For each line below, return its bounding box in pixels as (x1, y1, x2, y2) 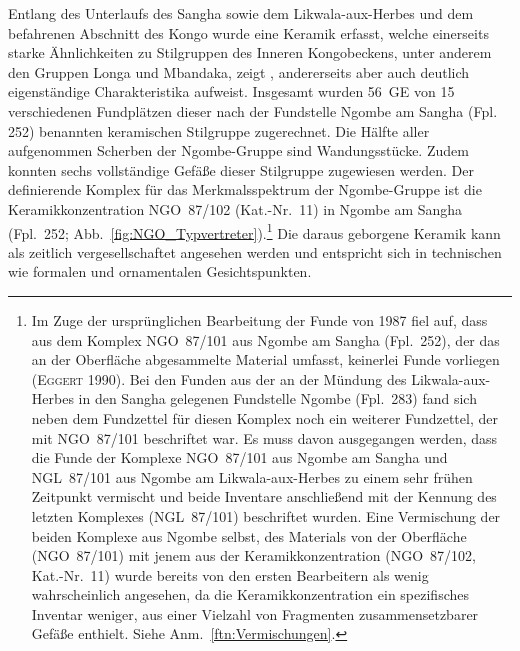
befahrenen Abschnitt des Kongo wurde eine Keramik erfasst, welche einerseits (8, 22, 489, 43)
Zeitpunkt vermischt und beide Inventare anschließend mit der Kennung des (31, 486, 497, 507)
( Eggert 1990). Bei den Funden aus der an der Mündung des (31, 368, 407, 389)
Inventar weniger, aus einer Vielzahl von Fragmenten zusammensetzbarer (31, 603, 479, 624)
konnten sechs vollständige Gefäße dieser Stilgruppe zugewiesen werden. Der (8, 159, 474, 180)
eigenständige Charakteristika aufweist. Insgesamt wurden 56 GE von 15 (8, 81, 455, 102)
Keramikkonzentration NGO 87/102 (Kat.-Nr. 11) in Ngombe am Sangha (8, 198, 463, 219)
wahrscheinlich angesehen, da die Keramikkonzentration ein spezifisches (31, 584, 470, 605)
